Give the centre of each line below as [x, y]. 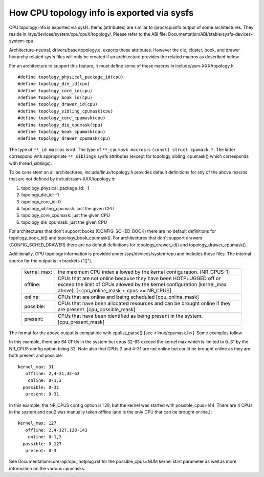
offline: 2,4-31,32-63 [53, 374]
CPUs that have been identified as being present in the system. [130, 316]
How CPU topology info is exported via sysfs [101, 13]
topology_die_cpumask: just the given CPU [64, 222]
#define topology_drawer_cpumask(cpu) [64, 139]
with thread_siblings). [31, 163]
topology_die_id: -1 [40, 195]
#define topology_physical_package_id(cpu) [71, 77]
